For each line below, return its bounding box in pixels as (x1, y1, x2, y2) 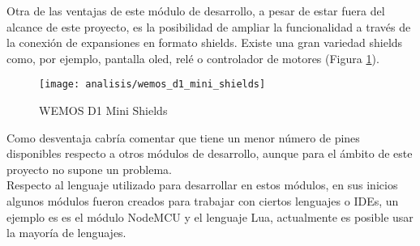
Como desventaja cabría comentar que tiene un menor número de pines (6, 129, 360, 146)
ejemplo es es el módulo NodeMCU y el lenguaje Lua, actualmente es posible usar (6, 208, 414, 225)
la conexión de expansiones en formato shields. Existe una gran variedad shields (6, 34, 403, 51)
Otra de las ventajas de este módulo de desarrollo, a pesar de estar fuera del (6, 2, 385, 19)
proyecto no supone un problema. (6, 160, 172, 177)
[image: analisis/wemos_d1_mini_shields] (39, 78, 266, 91)
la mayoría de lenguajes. (6, 224, 126, 241)
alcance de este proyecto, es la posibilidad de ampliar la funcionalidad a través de (6, 18, 411, 35)
